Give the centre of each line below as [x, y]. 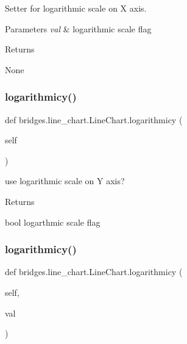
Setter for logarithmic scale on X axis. [76, 8]
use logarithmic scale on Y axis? [65, 181]
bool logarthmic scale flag [53, 222]
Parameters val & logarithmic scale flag [78, 28]
